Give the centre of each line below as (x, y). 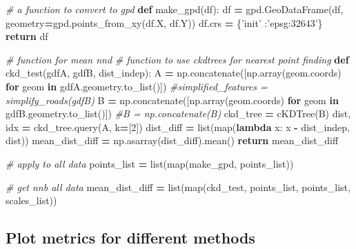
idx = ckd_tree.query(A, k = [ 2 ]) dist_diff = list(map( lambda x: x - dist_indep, (178, 127)
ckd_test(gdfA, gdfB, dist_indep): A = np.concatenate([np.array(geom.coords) (174, 73)
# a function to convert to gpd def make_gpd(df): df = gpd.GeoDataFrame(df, (175, 9)
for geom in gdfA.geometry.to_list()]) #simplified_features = (137, 86)
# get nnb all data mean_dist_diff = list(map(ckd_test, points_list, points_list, (178, 187)
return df (27, 36)
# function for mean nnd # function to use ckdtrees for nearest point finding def (177, 59)
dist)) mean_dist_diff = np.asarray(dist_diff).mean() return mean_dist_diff (172, 140)
